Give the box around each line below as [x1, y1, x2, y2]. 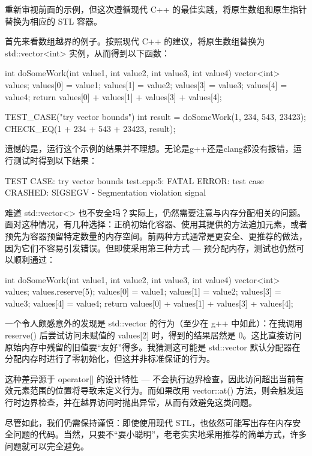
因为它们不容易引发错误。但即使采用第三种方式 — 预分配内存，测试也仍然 [5, 241, 296, 254]
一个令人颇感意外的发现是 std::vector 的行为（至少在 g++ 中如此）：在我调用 [5, 317, 303, 329]
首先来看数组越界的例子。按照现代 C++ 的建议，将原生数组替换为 [5, 35, 265, 47]
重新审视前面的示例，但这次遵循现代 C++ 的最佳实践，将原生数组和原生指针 [5, 3, 307, 15]
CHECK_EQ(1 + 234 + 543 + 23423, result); [5, 122, 176, 134]
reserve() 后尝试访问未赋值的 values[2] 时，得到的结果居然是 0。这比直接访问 [5, 329, 302, 341]
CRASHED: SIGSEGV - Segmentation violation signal [5, 186, 206, 199]
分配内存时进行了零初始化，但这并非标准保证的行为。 [5, 352, 215, 365]
